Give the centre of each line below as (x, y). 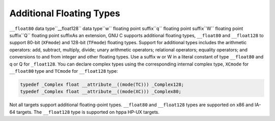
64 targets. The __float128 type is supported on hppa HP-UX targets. (85, 112)
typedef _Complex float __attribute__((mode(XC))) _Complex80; (101, 92)
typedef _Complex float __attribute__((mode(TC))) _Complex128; (102, 84)
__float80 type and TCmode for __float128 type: (64, 71)
